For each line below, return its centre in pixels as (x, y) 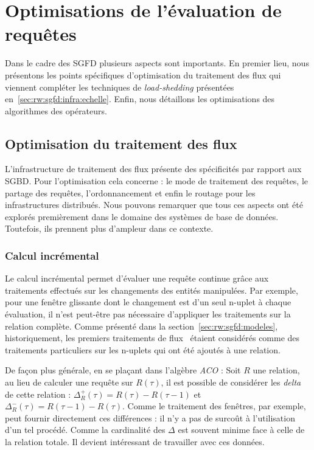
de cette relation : (38, 394)
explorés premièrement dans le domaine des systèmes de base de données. (142, 216)
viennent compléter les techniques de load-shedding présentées (120, 87)
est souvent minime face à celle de (241, 430)
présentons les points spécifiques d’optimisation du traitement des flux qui (143, 74)
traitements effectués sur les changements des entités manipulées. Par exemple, (152, 290)
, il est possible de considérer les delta (231, 382)
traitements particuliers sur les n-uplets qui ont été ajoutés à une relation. (143, 349)
